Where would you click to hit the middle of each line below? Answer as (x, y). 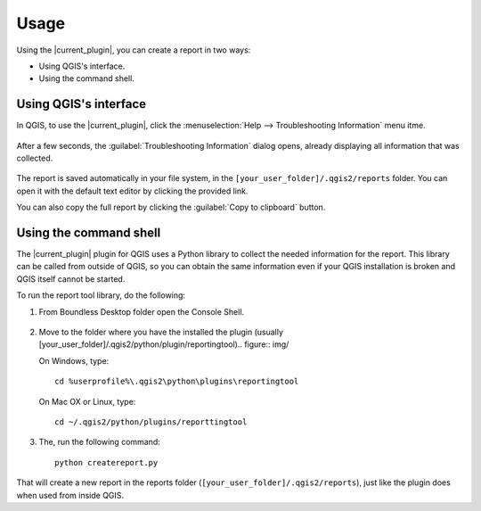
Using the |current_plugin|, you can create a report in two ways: (134, 50)
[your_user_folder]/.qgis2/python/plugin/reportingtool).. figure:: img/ (164, 344)
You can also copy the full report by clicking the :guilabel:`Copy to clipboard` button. (171, 207)
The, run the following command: (99, 442)
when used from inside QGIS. (70, 495)
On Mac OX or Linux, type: (87, 401)
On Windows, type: (74, 360)
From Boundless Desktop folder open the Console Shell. (142, 311)
